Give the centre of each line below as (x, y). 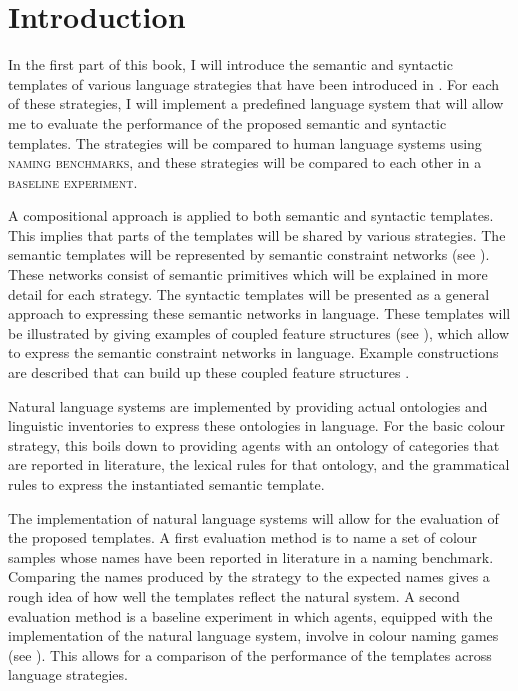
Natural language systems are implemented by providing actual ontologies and (248, 405)
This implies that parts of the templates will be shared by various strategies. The (257, 234)
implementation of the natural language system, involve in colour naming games (253, 635)
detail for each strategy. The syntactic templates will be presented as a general (249, 293)
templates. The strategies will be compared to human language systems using (245, 142)
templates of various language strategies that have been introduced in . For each (254, 83)
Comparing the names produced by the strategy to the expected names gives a (249, 576)
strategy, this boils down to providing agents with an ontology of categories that (254, 444)
